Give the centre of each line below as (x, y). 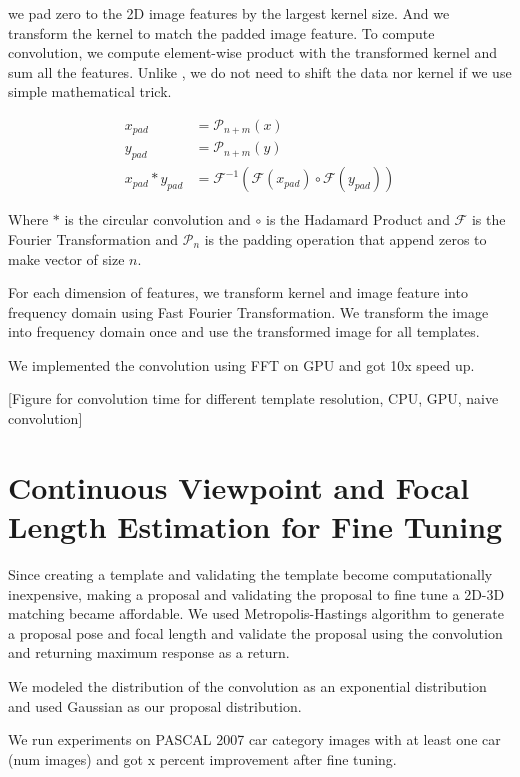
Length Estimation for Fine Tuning (255, 526)
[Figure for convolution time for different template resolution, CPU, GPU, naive (253, 398)
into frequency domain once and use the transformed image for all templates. (244, 331)
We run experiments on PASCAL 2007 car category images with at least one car (254, 739)
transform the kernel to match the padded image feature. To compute (221, 32)
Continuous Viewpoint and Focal (239, 486)
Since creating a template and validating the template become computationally (250, 573)
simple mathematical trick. (90, 91)
